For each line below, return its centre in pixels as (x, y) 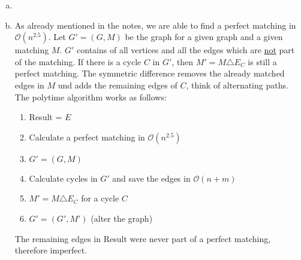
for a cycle (100, 198)
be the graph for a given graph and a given (204, 37)
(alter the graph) (122, 218)
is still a (262, 61)
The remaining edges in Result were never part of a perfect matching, (143, 238)
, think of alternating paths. (237, 85)
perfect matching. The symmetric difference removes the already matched (150, 73)
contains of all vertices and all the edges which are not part (186, 50)
